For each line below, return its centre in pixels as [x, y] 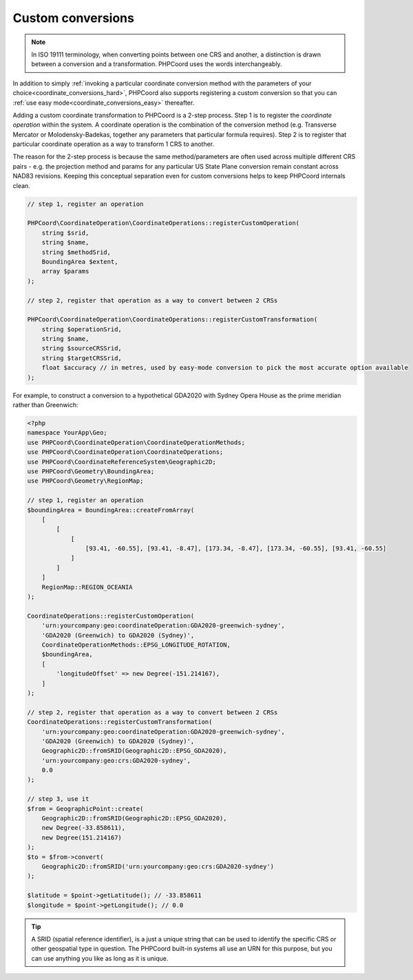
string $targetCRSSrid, [82, 358]
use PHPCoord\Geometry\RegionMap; [85, 481]
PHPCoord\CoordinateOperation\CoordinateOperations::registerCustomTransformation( [172, 320]
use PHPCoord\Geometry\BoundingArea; [91, 471]
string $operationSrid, [82, 329]
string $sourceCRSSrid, [82, 348]
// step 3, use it [58, 799]
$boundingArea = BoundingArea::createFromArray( [111, 510]
